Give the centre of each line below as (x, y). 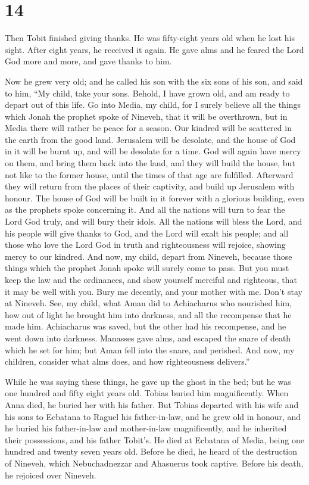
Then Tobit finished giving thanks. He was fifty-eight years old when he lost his (150, 38)
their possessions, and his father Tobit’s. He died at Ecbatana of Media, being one (154, 439)
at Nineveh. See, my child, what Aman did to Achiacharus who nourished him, (149, 303)
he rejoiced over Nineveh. (51, 475)
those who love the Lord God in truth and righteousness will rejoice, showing (145, 245)
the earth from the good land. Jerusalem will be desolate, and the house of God (150, 139)
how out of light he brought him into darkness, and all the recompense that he (148, 314)
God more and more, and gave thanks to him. (88, 61)
